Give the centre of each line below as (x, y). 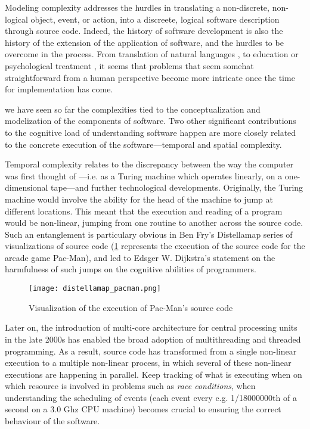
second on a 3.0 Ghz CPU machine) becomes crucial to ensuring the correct (143, 409)
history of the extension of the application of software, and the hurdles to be (144, 42)
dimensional (27, 187)
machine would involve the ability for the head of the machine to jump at (139, 199)
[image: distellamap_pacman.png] (95, 289)
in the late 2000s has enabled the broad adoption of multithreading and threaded (153, 339)
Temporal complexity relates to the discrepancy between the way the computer (149, 164)
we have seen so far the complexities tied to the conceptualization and (133, 109)
